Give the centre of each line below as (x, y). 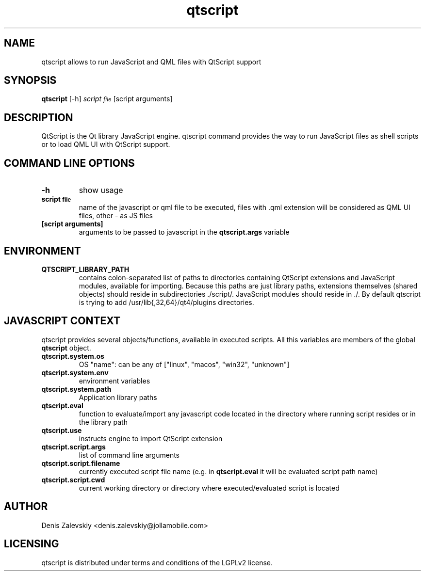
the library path (103, 422)
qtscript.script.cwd (73, 479)
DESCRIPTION (39, 117)
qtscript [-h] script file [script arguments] (107, 99)
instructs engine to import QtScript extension (151, 438)
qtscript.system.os (73, 356)
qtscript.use (62, 430)
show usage (101, 190)
